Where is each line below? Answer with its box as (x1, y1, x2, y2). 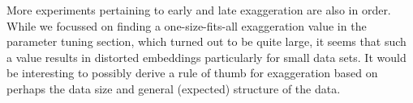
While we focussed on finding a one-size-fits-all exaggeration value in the (6, 17, 367, 34)
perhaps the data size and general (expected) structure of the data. (6, 80, 341, 97)
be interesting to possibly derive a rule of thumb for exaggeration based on (6, 64, 378, 81)
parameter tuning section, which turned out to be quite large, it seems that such (6, 33, 407, 50)
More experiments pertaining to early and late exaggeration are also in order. (6, 2, 391, 18)
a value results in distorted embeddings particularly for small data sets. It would (6, 48, 407, 65)
